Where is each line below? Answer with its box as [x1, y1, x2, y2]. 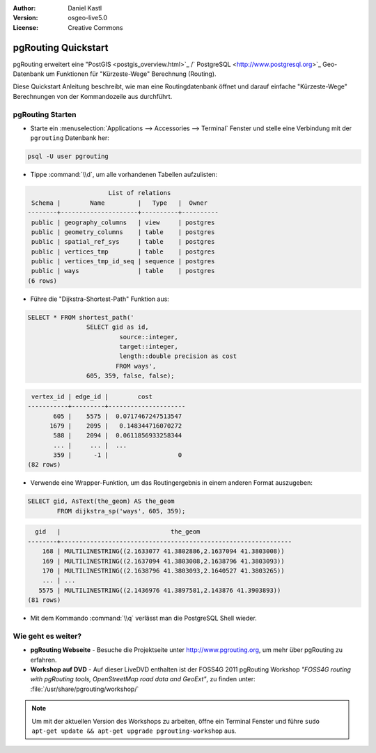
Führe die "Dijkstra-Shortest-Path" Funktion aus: [30, 295, 170, 303]
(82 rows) [27, 460, 61, 469]
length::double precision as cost [119, 352, 237, 360]
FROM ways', [115, 362, 157, 370]
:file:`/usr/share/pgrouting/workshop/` [30, 685, 139, 693]
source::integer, [119, 333, 179, 341]
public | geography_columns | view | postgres [31, 218, 215, 226]
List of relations [108, 189, 171, 197]
